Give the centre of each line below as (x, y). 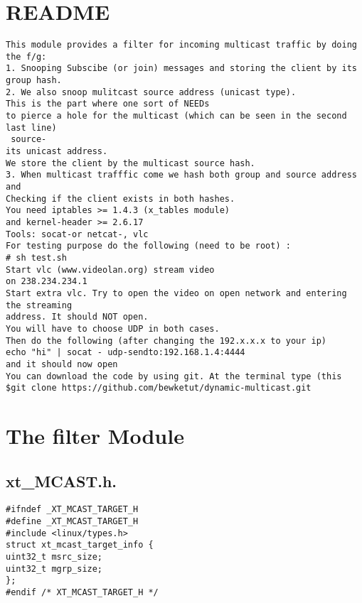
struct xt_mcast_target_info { (80, 545)
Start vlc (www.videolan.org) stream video (110, 270)
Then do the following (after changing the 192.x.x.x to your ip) (166, 341)
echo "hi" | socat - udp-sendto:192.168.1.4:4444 (126, 353)
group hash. (34, 81)
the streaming (39, 305)
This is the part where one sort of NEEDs (108, 104)
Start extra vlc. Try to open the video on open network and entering (176, 293)
